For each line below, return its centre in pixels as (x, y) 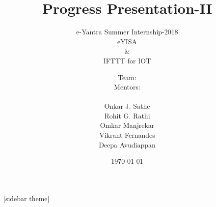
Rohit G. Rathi (127, 115)
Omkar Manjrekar (127, 125)
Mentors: (127, 87)
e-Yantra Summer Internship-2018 (127, 32)
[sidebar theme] (27, 198)
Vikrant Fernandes (127, 135)
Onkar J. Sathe (127, 106)
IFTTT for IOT (127, 60)
